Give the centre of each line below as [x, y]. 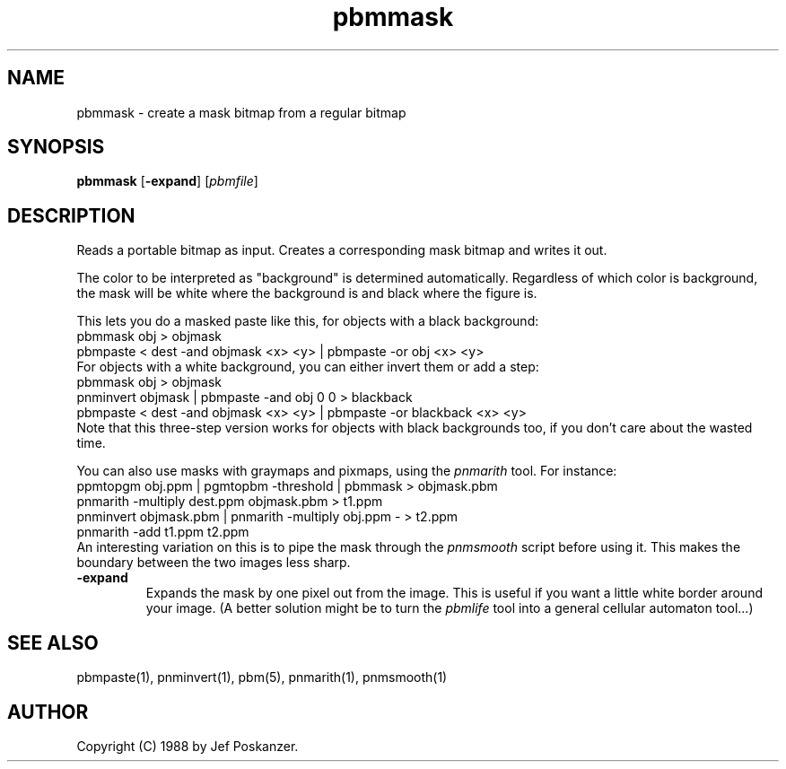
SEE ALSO [53, 642]
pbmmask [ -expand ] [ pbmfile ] [167, 181]
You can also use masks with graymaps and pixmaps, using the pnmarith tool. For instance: [347, 471]
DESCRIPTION [71, 215]
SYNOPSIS [56, 147]
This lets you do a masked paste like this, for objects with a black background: [308, 321]
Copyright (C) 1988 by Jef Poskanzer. [188, 746]
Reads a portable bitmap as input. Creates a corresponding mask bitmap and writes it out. [342, 250]
